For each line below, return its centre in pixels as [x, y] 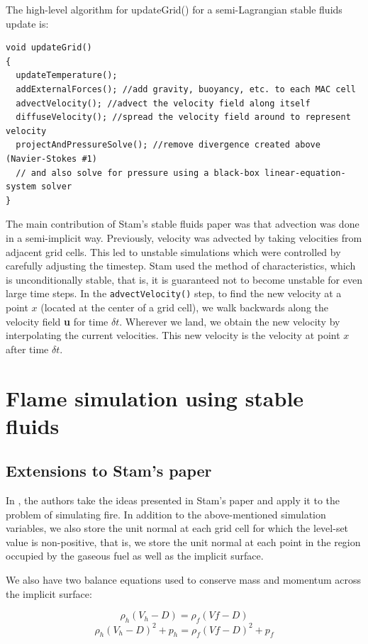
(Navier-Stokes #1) [51, 159]
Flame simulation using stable [155, 398]
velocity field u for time [57, 321]
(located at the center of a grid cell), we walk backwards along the [185, 307]
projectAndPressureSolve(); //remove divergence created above [168, 145]
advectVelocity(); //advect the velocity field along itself [163, 103]
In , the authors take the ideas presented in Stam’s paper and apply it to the [173, 500]
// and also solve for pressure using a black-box [138, 173]
